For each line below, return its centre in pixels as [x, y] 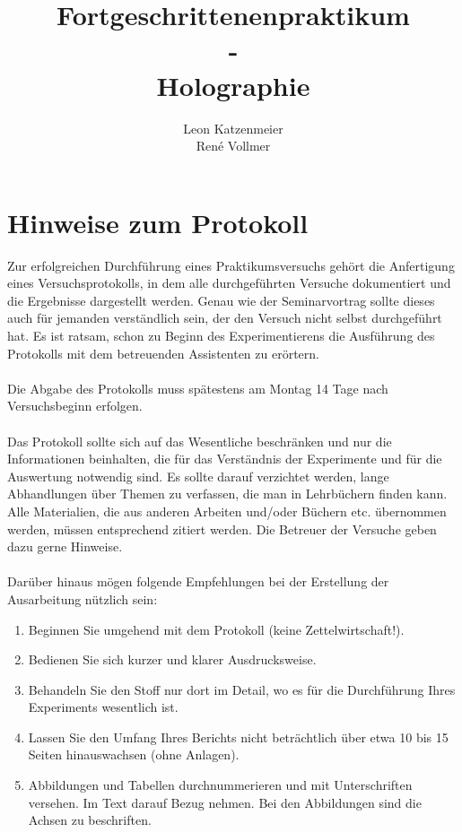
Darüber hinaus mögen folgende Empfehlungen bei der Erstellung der [198, 581]
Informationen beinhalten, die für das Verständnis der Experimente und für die [225, 459]
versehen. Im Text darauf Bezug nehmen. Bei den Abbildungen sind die [225, 802]
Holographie [233, 85]
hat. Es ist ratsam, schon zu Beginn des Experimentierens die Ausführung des [221, 335]
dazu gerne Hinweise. [65, 546]
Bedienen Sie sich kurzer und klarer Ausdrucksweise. [172, 659]
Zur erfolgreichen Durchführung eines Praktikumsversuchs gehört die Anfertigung [231, 265]
